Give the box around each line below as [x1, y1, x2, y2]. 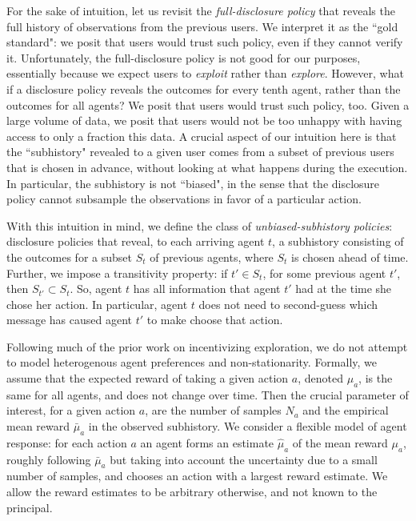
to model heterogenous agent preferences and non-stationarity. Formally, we [6, 354, 378, 371]
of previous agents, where [150, 248, 274, 265]
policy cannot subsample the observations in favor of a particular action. [6, 190, 362, 207]
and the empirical [302, 402, 389, 419]
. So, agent [70, 280, 122, 297]
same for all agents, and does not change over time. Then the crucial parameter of [6, 386, 409, 403]
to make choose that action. [146, 311, 283, 328]
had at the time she [295, 280, 392, 297]
